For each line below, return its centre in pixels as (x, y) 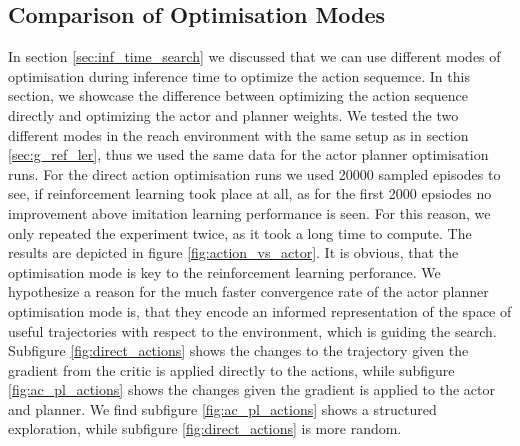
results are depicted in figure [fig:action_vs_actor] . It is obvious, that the (233, 252)
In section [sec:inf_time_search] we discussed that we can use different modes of (254, 56)
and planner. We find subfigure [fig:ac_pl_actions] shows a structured (222, 408)
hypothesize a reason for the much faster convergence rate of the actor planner (248, 291)
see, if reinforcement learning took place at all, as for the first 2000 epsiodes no (250, 193)
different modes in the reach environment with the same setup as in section (238, 134)
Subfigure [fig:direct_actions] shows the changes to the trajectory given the (238, 350)
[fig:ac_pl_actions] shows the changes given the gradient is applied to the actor (251, 389)
